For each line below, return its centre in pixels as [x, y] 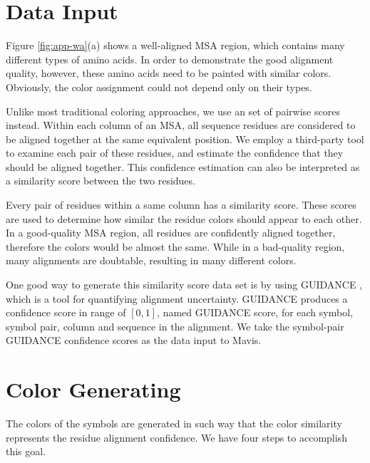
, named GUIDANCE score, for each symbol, [255, 312]
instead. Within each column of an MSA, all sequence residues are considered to [181, 125]
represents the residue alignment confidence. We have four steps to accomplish [176, 437]
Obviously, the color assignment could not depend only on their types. [159, 87]
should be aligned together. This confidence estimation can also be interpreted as [183, 166]
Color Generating [93, 389]
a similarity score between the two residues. [101, 181]
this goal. [26, 451]
